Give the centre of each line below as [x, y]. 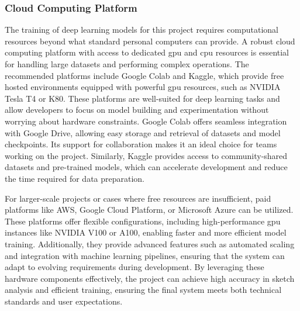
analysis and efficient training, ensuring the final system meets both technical [143, 290]
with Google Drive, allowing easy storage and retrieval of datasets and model [143, 132]
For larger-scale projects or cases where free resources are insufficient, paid [138, 198]
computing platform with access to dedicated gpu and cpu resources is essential [147, 52]
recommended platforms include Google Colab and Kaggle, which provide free [144, 75]
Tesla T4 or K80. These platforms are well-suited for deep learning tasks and [142, 98]
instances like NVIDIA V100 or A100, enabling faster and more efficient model [146, 232]
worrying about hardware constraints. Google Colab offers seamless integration [146, 121]
